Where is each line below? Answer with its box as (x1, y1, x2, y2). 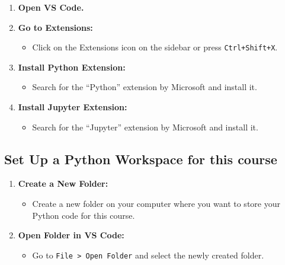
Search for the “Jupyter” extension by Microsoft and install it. (32, 120, 258, 133)
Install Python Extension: (18, 60, 126, 73)
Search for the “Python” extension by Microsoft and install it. (32, 81, 257, 93)
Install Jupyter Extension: (18, 101, 127, 113)
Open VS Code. (18, 1, 84, 13)
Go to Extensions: (18, 21, 93, 33)
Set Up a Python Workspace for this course (4, 149, 277, 168)
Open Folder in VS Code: (18, 229, 124, 241)
